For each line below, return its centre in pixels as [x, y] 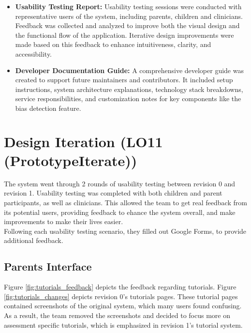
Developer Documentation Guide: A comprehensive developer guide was [129, 70]
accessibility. [34, 53]
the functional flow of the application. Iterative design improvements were [125, 35]
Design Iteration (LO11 [83, 141]
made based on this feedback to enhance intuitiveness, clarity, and [113, 44]
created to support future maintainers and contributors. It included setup [124, 80]
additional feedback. [34, 240]
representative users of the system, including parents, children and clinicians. [129, 16]
